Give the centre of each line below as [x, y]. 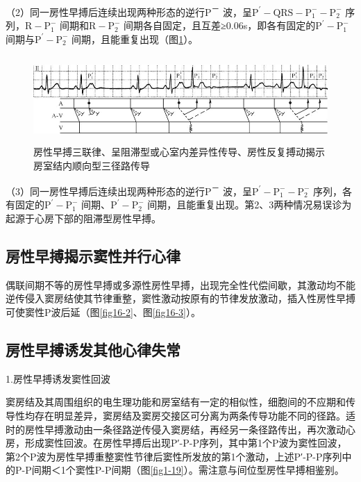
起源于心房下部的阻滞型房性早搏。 [83, 218]
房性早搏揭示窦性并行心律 [93, 256]
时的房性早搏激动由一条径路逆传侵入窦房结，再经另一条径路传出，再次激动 [176, 429]
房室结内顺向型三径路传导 [92, 165]
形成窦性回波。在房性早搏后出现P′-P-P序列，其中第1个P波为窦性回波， [186, 443]
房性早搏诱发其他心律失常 [93, 350]
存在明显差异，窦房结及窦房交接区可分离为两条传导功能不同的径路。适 [195, 416]
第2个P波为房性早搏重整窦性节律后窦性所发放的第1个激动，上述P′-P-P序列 [174, 456]
